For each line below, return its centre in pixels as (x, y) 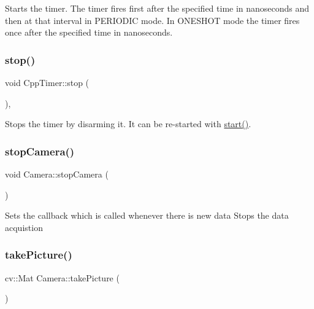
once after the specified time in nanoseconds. (89, 32)
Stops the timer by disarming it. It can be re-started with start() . (128, 124)
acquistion (24, 227)
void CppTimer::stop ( (47, 82)
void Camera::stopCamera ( (57, 174)
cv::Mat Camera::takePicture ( (62, 277)
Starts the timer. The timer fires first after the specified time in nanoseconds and (157, 8)
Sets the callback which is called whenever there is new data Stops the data (147, 215)
